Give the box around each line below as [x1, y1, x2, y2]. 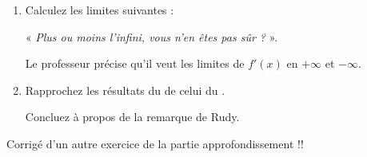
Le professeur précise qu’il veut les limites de [25, 55, 245, 72]
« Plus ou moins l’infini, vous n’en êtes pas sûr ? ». [25, 28, 278, 45]
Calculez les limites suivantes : [25, 2, 174, 18]
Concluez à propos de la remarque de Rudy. [25, 108, 240, 125]
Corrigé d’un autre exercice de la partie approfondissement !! [6, 135, 304, 151]
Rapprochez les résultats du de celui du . [25, 81, 225, 98]
